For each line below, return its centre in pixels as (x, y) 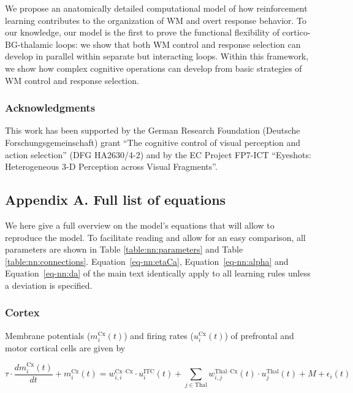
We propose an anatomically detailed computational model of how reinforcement (156, 8)
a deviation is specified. (49, 285)
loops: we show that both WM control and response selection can (178, 44)
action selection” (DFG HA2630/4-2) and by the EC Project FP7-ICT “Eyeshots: (158, 154)
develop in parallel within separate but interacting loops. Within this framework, (157, 56)
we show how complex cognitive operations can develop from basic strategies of (154, 68)
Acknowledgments (50, 108)
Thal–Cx (226, 372)
